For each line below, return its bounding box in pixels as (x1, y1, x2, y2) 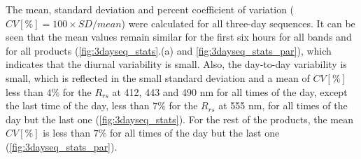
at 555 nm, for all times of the (218, 98, 348, 113)
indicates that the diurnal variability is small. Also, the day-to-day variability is (6, 57, 347, 71)
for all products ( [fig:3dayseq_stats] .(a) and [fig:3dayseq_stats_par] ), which (6, 43, 332, 57)
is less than (43, 125, 91, 140)
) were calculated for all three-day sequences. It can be (121, 15, 355, 30)
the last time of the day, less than (6, 98, 150, 113)
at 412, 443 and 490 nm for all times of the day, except (112, 84, 348, 99)
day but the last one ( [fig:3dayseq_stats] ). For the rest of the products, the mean (6, 111, 354, 126)
